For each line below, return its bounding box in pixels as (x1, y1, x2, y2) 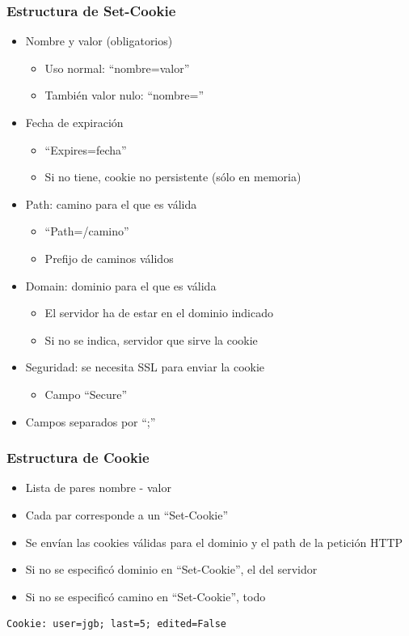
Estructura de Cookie (6, 447, 150, 468)
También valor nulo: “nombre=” (44, 87, 204, 104)
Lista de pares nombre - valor (25, 479, 171, 496)
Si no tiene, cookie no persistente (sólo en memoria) (44, 168, 301, 185)
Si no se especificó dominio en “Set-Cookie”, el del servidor (25, 561, 318, 578)
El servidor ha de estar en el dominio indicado (44, 304, 274, 321)
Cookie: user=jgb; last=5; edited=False (6, 618, 227, 630)
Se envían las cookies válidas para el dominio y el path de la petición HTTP (25, 533, 403, 550)
